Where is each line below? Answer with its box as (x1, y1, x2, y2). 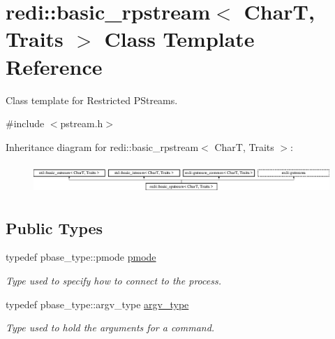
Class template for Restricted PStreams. (6, 92, 178, 107)
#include (6, 116, 45, 131)
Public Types (6, 217, 103, 238)
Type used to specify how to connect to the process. (6, 273, 221, 288)
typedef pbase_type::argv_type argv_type (6, 296, 189, 311)
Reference (6, 52, 103, 80)
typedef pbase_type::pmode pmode (6, 250, 156, 264)
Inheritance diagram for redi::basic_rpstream (6, 139, 199, 154)
